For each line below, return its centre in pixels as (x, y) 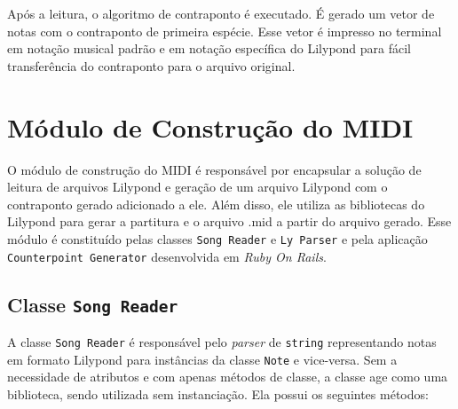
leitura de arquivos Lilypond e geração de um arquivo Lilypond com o (197, 187)
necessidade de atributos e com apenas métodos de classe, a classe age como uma (228, 377)
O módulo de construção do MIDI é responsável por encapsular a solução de (214, 169)
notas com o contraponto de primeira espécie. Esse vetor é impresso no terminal (225, 31)
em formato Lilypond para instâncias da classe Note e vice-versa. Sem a (202, 359)
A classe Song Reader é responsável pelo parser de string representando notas (222, 341)
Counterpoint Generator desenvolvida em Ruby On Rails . (167, 256)
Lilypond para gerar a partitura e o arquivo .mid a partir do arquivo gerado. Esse (229, 221)
